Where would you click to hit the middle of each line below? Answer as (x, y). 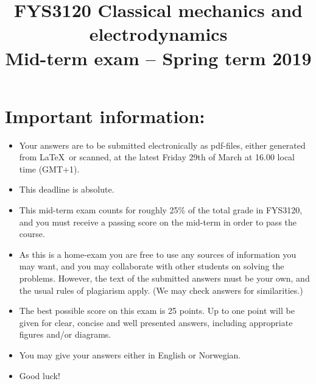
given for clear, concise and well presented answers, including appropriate (156, 322)
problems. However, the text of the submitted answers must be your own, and (164, 278)
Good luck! (40, 375)
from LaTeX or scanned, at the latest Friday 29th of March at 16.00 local (157, 157)
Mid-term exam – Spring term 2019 (158, 58)
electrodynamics (158, 34)
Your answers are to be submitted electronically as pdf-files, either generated (162, 145)
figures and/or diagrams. (65, 334)
